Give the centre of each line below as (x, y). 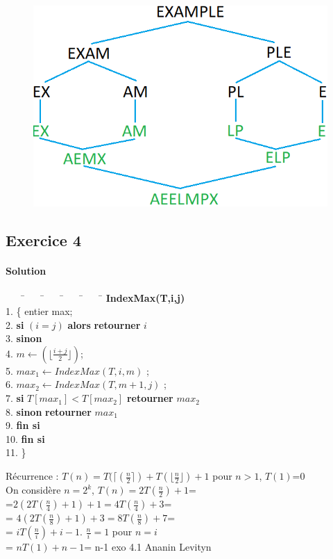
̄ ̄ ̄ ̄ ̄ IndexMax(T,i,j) (102, 297)
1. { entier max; (39, 311)
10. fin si (25, 438)
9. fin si (23, 425)
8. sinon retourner (49, 411)
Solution (26, 271)
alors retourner (104, 324)
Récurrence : (32, 476)
